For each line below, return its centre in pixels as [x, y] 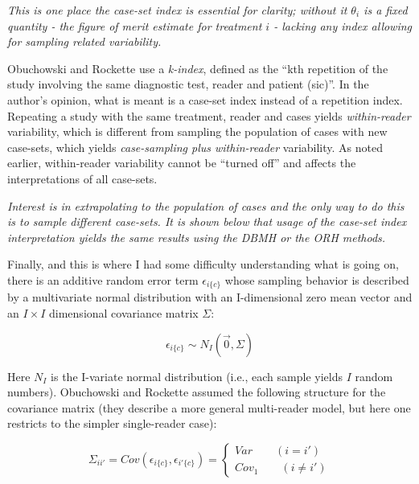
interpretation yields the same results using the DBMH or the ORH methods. [197, 237]
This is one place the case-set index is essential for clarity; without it [177, 10]
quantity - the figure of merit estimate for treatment [135, 25]
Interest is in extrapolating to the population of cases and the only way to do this [206, 205]
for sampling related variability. [84, 41]
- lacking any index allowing [343, 25]
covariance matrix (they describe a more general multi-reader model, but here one [209, 407]
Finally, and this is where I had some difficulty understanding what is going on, [203, 264]
